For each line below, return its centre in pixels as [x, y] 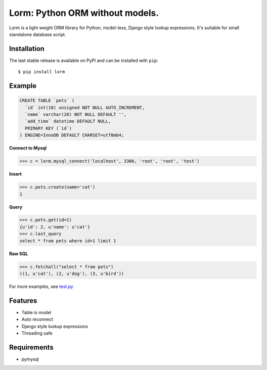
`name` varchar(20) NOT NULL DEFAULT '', [76, 115]
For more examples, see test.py [41, 286]
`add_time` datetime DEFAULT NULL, [68, 121]
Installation [27, 49]
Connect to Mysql [28, 148]
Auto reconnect [37, 320]
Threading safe [37, 333]
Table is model [36, 312]
